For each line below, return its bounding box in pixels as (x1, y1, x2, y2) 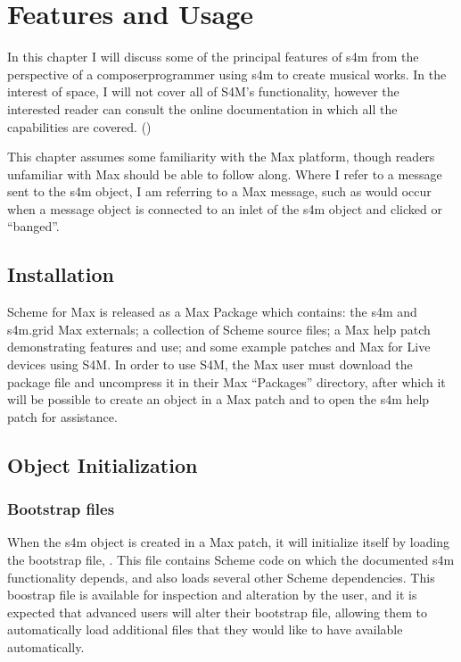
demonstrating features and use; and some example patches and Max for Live (7, 337, 431, 356)
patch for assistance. (7, 407, 118, 426)
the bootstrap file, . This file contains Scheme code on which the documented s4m (7, 550, 455, 569)
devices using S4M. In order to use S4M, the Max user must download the (7, 355, 413, 374)
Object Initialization (7, 451, 198, 478)
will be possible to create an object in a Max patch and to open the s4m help (7, 390, 430, 409)
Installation (7, 261, 114, 288)
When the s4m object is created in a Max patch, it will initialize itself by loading (7, 533, 450, 551)
